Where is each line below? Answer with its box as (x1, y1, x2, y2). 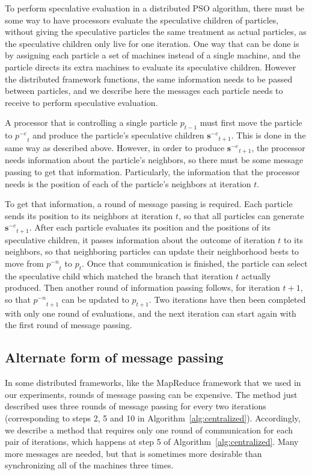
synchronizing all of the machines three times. (5, 459, 174, 471)
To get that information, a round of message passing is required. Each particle (5, 197, 293, 210)
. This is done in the (231, 129, 306, 141)
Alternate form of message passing (5, 348, 224, 367)
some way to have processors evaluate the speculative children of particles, (5, 13, 279, 26)
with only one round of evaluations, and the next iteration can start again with (5, 306, 296, 319)
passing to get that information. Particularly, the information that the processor (5, 165, 300, 178)
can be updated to (61, 293, 129, 305)
